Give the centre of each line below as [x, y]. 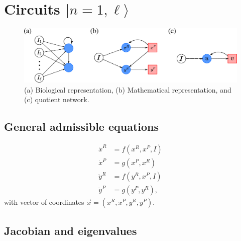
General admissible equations [82, 127]
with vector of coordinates [44, 202]
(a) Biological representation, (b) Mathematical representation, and [128, 89]
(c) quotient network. [57, 99]
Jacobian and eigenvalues [71, 230]
